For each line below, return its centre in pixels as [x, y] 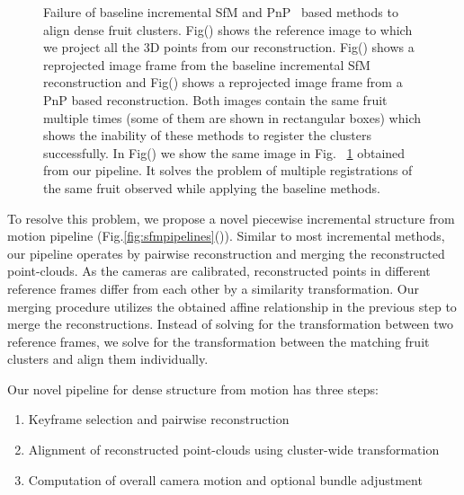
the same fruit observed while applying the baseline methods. [212, 187]
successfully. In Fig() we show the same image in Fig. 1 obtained [224, 152]
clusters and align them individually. [108, 359]
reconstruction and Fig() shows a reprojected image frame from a [223, 82]
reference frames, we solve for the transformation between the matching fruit [219, 341]
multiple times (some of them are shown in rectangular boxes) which [232, 117]
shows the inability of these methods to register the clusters [208, 135]
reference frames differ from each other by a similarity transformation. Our [213, 288]
